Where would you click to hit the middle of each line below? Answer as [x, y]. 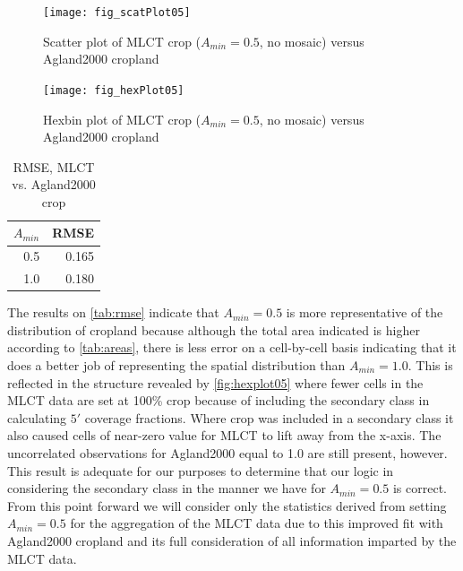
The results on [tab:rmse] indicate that [113, 312]
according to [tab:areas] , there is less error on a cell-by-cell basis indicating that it [232, 347]
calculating [37, 417]
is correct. [420, 488]
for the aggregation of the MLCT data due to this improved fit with [257, 523]
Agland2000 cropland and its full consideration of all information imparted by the [232, 540]
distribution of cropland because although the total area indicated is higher [214, 329]
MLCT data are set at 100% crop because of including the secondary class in [219, 400]
